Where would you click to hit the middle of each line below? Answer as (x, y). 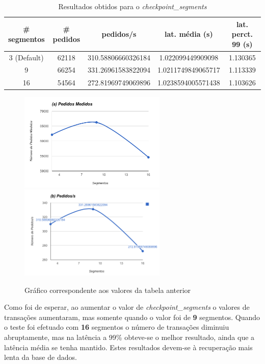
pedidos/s (119, 34)
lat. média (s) (189, 34)
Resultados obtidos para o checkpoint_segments (132, 6)
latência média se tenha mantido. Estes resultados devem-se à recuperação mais (128, 347)
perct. (242, 34)
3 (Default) (26, 57)
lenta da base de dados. (41, 357)
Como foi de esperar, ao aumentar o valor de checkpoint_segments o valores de (127, 307)
